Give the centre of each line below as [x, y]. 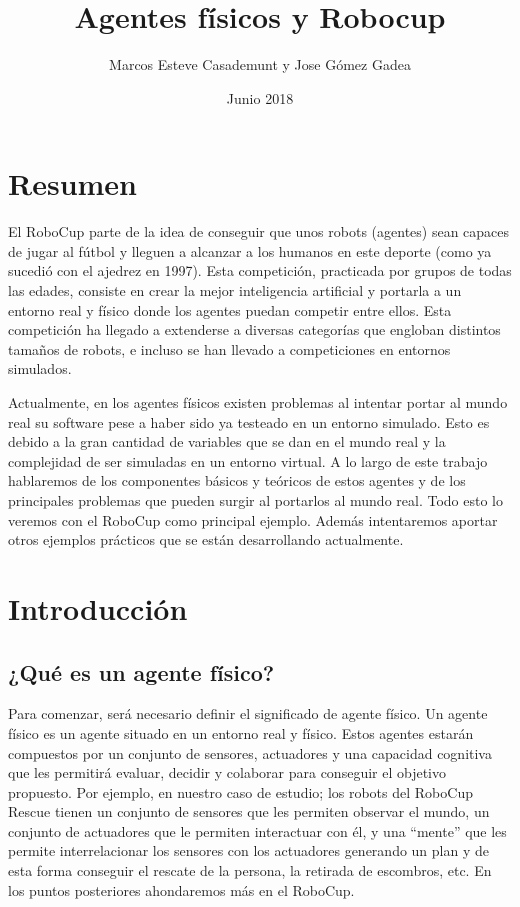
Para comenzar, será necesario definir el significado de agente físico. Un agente [248, 713]
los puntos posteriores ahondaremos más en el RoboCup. [181, 889]
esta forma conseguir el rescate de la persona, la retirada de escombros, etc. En [250, 870]
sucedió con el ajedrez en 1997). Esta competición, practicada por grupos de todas [260, 270]
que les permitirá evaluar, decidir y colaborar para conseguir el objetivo [227, 772]
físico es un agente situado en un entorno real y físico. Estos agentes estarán [241, 732]
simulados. [40, 368]
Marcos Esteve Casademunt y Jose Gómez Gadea [260, 64]
